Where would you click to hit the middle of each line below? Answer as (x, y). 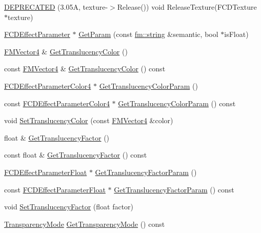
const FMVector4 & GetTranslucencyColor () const (85, 69)
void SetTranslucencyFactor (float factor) (69, 207)
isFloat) (236, 34)
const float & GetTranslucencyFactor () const (76, 155)
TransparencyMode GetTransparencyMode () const (85, 224)
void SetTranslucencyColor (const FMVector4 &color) (89, 120)
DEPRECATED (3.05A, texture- (56, 7)
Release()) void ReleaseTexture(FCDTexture (187, 7)
